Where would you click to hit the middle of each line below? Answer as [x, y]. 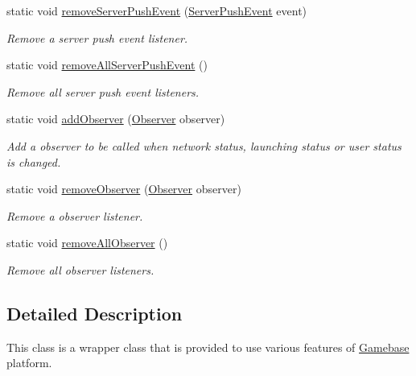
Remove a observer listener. [75, 215]
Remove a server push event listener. [97, 37]
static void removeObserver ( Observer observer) [124, 189]
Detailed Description [95, 313]
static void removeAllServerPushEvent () [107, 65]
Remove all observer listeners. [80, 269]
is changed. [34, 161]
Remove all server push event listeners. [103, 91]
